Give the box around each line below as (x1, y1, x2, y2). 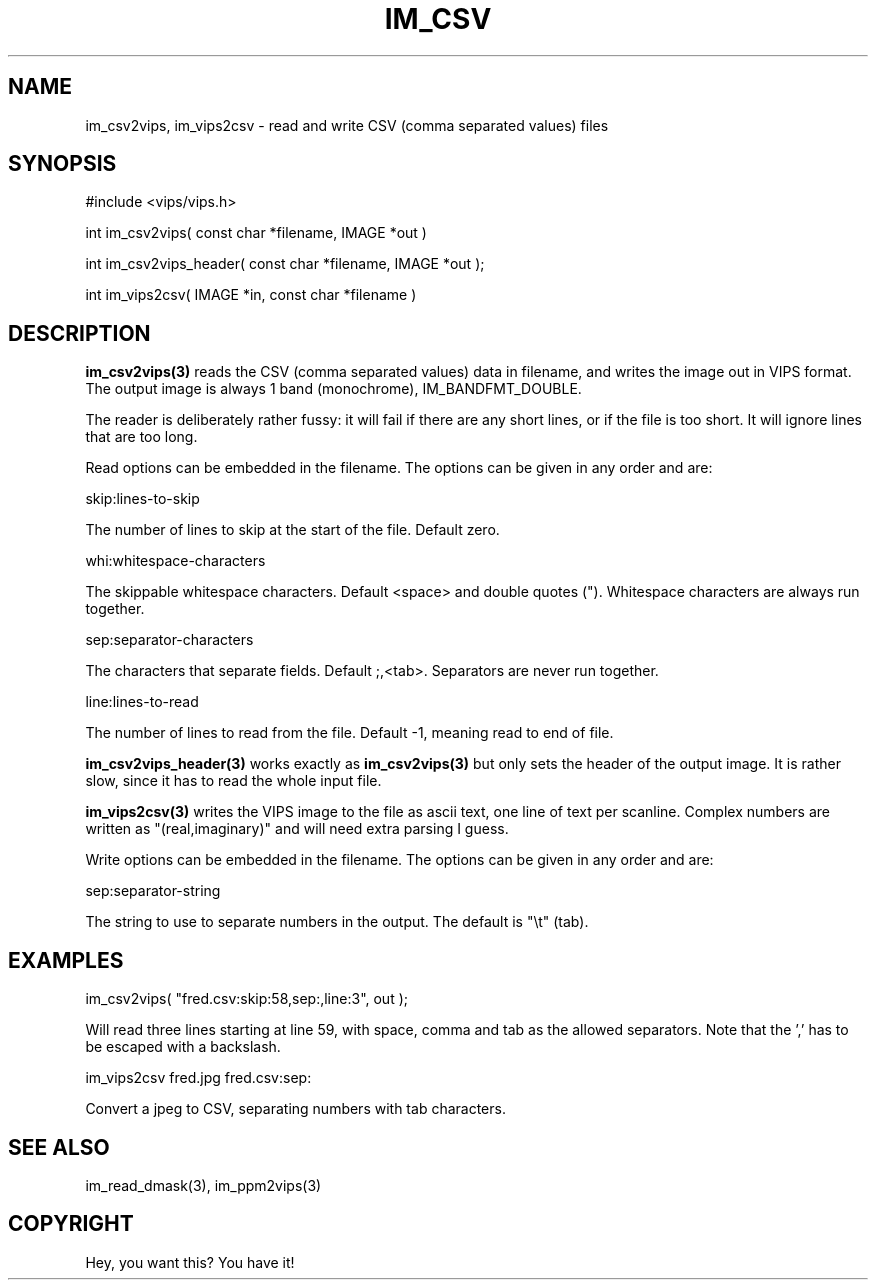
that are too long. (85, 428, 198, 446)
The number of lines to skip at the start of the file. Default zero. (85, 521, 500, 539)
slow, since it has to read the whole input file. (85, 772, 382, 790)
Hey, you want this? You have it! (85, 1253, 295, 1271)
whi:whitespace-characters (85, 552, 266, 570)
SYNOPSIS (8, 151, 117, 177)
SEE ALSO (8, 1134, 110, 1160)
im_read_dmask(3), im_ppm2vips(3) (85, 1176, 322, 1194)
